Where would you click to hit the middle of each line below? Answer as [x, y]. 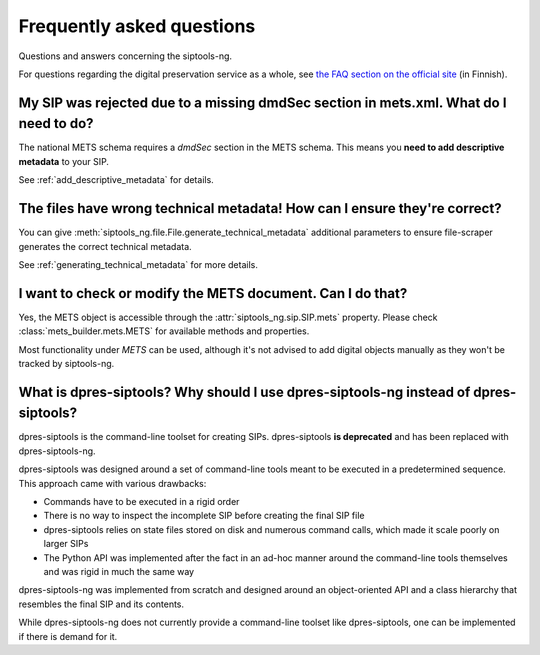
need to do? [56, 123]
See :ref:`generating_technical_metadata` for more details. [138, 264]
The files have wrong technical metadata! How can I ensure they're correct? [260, 208]
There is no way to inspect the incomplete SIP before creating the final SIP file [204, 516]
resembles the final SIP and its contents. [101, 604]
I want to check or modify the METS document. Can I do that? [213, 293]
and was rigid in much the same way [119, 571]
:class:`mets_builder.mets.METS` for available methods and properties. [164, 331]
